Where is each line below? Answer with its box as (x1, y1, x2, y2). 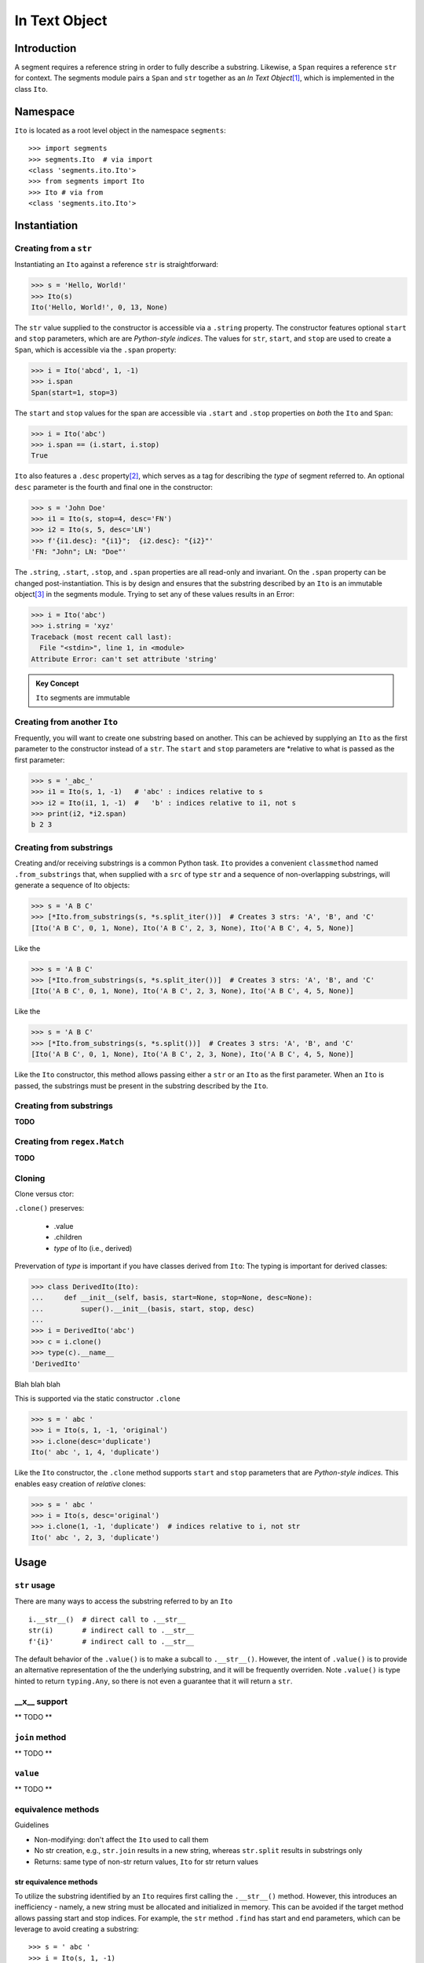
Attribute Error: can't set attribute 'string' (31, 654, 217, 663)
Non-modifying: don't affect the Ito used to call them (34, 1834, 209, 1844)
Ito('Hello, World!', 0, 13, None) (31, 303, 168, 312)
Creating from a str (14, 243, 93, 254)
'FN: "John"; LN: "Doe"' (31, 547, 127, 557)
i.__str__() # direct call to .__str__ (28, 1614, 186, 1624)
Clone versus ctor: (14, 1189, 75, 1198)
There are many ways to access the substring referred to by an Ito (14, 1596, 233, 1606)
